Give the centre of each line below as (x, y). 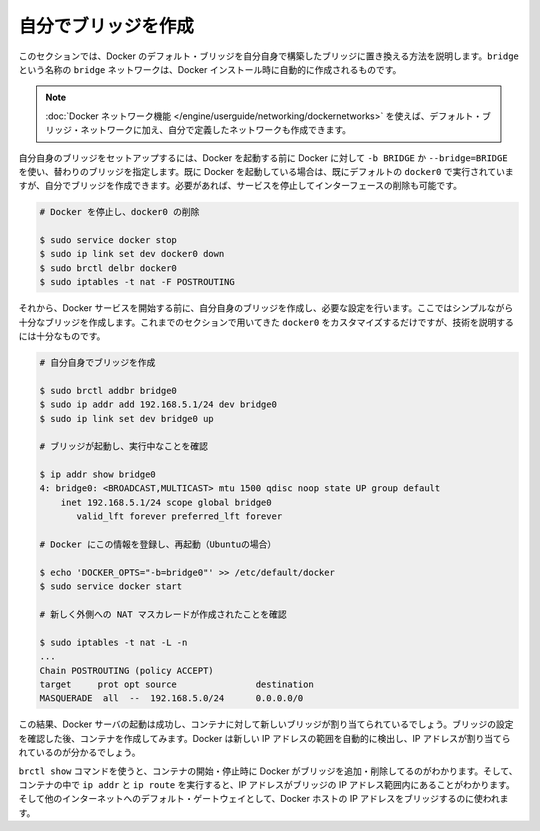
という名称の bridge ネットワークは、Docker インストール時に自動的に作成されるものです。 (210, 69)
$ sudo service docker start (111, 586)
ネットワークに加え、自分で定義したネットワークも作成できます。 (216, 130)
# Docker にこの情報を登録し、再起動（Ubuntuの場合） (158, 544)
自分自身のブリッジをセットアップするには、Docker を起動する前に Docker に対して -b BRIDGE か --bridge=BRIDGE (263, 157)
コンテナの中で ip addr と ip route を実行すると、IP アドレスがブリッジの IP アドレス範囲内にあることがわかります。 (266, 784)
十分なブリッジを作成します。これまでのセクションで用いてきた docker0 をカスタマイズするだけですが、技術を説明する (266, 322)
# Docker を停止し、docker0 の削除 (119, 212)
